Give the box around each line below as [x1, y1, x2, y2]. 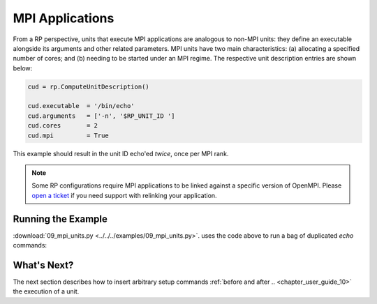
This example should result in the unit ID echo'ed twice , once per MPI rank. [13, 149, 229, 158]
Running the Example [13, 213, 108, 225]
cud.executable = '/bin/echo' [27, 102, 135, 110]
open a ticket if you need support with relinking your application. [31, 191, 217, 199]
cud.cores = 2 [27, 122, 98, 130]
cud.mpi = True [27, 131, 110, 139]
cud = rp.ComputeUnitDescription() [27, 82, 149, 91]
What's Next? [13, 259, 74, 271]
